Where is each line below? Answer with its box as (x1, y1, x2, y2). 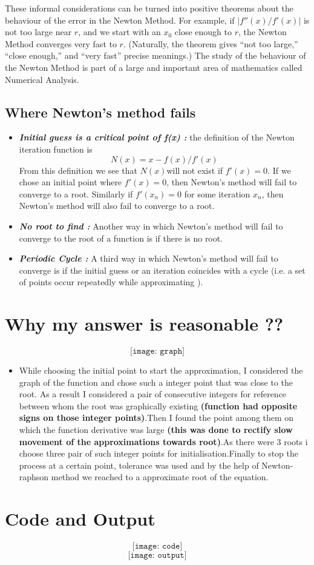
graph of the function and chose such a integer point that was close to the (19, 375, 293, 388)
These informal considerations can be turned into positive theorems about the (5, 2, 293, 14)
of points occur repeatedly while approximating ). (19, 276, 203, 288)
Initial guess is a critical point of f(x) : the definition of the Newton (19, 131, 295, 144)
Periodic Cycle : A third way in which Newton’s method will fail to (19, 252, 278, 265)
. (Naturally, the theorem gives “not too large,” (123, 37, 298, 50)
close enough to (174, 25, 232, 38)
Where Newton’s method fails (5, 102, 196, 121)
